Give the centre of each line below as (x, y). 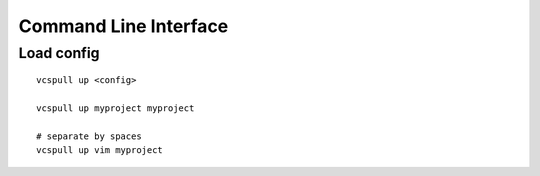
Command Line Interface (123, 26)
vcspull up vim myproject (100, 150)
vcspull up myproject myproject (115, 108)
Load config (59, 53)
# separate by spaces (89, 136)
